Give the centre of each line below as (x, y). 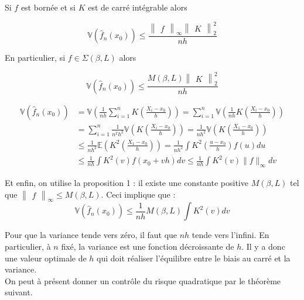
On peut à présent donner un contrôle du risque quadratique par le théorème (143, 280)
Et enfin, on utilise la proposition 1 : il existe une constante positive (127, 183)
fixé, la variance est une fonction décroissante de (148, 246)
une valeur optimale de (46, 258)
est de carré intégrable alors (138, 7)
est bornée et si (48, 7)
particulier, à (28, 246)
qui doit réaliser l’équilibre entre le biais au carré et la (194, 258)
